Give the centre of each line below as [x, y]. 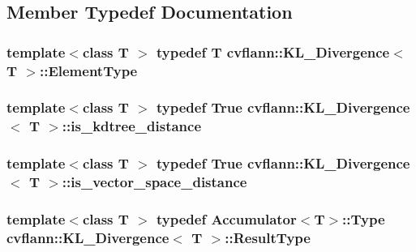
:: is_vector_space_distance [154, 182]
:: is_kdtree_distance [132, 126]
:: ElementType [88, 70]
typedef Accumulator [227, 219]
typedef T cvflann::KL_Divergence [273, 51]
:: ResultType [268, 237]
